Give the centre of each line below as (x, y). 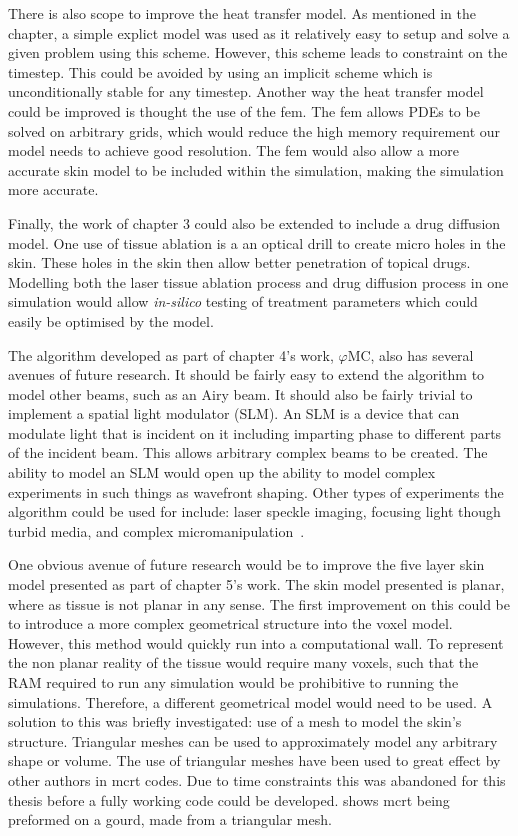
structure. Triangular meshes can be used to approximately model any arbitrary (253, 740)
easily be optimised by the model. (111, 320)
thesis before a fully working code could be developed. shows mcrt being (229, 799)
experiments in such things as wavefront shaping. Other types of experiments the (256, 491)
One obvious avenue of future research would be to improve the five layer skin (246, 564)
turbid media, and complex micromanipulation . (156, 530)
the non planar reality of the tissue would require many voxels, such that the (243, 662)
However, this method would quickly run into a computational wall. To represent (256, 642)
